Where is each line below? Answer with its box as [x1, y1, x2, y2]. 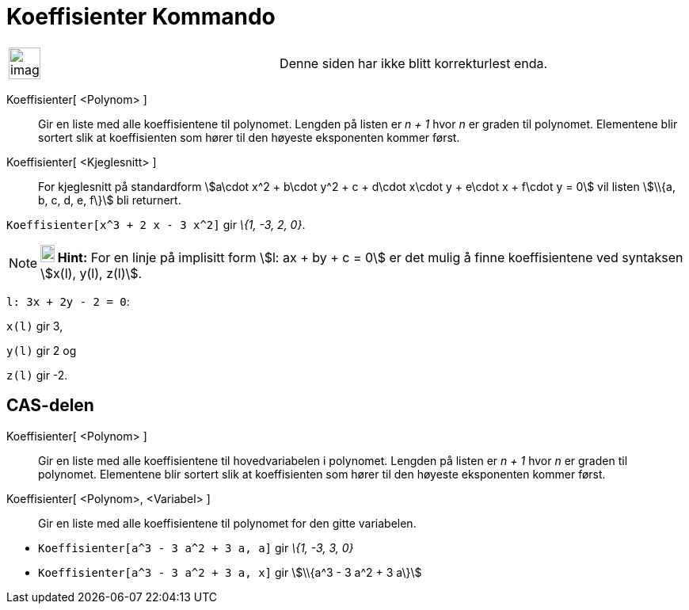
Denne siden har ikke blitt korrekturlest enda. [280, 55, 548, 71]
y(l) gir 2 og [6, 343, 77, 357]
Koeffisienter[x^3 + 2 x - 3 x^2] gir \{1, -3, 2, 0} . [6, 217, 306, 231]
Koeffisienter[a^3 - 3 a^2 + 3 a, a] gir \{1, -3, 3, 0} [38, 540, 354, 555]
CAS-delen [6, 395, 94, 416]
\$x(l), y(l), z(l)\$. [40, 265, 143, 281]
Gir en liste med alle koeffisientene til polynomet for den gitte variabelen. [38, 516, 417, 530]
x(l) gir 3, [6, 318, 63, 333]
